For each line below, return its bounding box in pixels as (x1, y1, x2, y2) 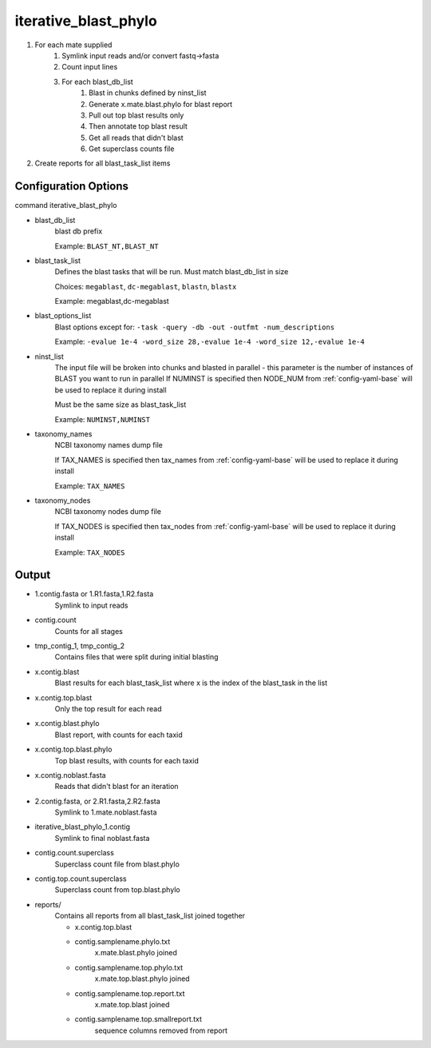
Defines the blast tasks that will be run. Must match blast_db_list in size (54, 267, 289, 277)
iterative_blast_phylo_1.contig (34, 822, 131, 831)
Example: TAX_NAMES (54, 480, 125, 491)
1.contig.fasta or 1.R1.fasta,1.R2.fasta (34, 589, 154, 599)
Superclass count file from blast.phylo (54, 859, 180, 869)
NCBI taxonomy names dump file (54, 440, 164, 450)
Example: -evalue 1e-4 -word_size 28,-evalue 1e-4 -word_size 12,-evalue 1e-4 (54, 337, 365, 347)
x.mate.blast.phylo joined (94, 948, 177, 958)
